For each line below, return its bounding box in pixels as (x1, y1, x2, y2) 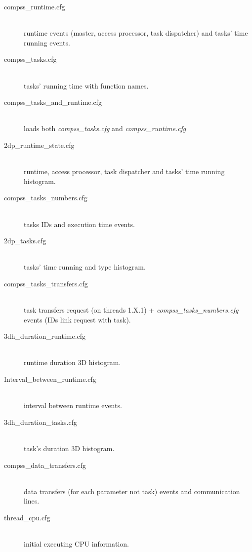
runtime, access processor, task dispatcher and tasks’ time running (24, 166, 225, 177)
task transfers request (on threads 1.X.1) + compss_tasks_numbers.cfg (24, 305, 239, 315)
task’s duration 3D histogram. (24, 443, 115, 453)
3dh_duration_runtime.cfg (4, 331, 86, 341)
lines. (24, 496, 40, 506)
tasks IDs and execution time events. (24, 219, 135, 229)
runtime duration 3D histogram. (24, 357, 121, 368)
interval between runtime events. (24, 400, 122, 411)
